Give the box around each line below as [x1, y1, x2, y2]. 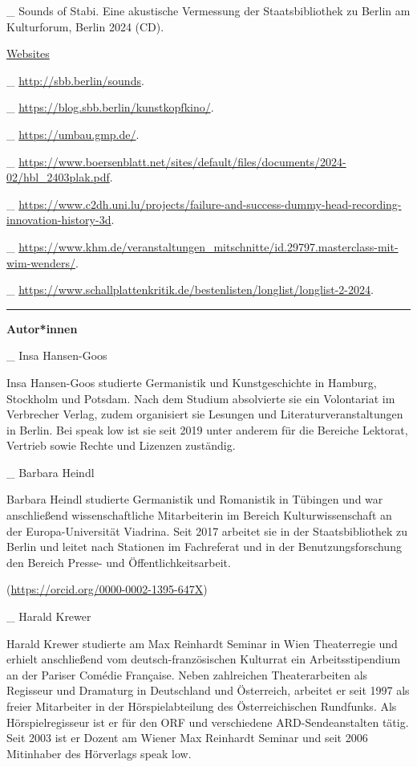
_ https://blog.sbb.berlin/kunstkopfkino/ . [6, 99, 214, 116]
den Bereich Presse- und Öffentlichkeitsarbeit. [6, 553, 231, 570]
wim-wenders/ [6, 254, 76, 271]
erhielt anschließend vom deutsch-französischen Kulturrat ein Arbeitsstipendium [6, 651, 401, 667]
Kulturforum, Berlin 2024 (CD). [6, 18, 164, 35]
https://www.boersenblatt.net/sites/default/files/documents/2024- [18, 153, 346, 169]
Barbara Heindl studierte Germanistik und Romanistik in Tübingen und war [6, 491, 383, 508]
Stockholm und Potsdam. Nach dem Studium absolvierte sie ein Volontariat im [6, 390, 395, 406]
